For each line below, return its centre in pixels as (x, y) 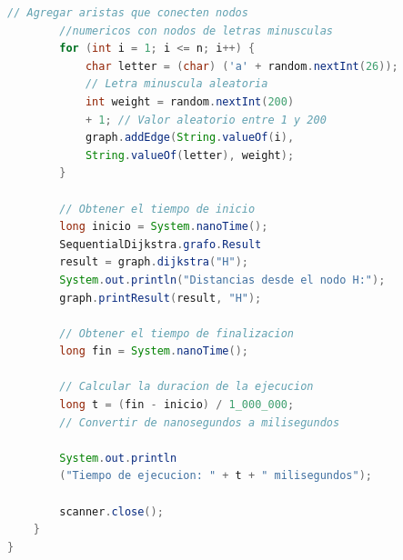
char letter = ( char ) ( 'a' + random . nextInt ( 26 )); (242, 66)
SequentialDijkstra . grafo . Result (161, 244)
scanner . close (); (111, 511)
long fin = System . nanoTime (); (154, 351)
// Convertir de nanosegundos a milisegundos (200, 422)
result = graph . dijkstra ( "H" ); (154, 262)
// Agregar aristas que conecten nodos (128, 13)
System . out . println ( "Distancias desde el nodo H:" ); (222, 280)
